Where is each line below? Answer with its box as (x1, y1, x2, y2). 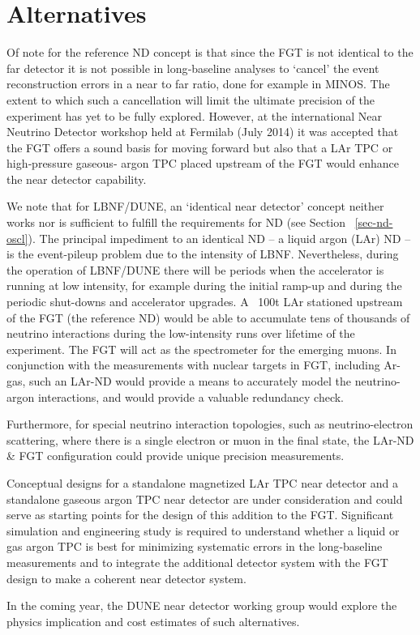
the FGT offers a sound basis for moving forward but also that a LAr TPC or (6, 139, 393, 156)
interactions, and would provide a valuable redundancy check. (37, 388, 344, 405)
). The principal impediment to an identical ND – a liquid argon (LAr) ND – (28, 229, 411, 246)
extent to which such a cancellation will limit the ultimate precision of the (6, 91, 375, 108)
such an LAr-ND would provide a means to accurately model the (29, 373, 351, 389)
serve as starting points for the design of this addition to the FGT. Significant (6, 506, 394, 523)
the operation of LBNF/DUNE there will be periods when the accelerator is (6, 261, 384, 278)
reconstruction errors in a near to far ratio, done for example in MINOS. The (6, 75, 390, 92)
